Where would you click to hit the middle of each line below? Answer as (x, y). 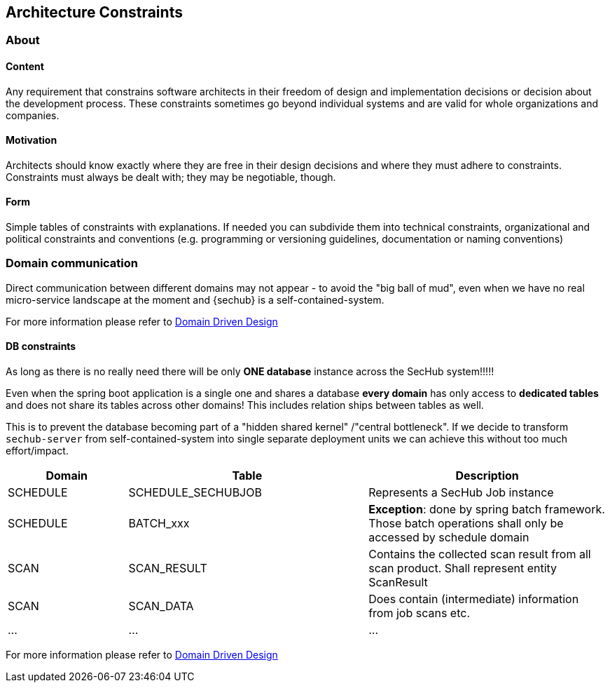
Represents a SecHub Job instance (461, 493)
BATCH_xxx (159, 524)
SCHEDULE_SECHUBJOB (195, 493)
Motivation (32, 140)
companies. (33, 115)
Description (487, 476)
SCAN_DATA (161, 606)
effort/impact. (37, 451)
